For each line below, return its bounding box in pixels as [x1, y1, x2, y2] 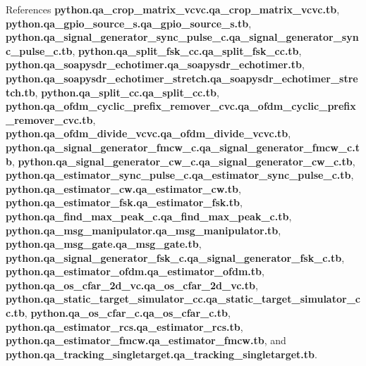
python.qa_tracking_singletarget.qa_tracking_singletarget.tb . [6, 346, 317, 361]
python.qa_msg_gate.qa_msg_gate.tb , [6, 236, 202, 251]
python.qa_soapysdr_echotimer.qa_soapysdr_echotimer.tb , [6, 57, 305, 72]
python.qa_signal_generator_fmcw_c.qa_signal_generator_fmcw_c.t [6, 139, 360, 154]
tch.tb [6, 84, 35, 99]
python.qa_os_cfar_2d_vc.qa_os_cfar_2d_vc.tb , [6, 277, 258, 292]
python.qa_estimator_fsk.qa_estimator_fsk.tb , [6, 195, 243, 210]
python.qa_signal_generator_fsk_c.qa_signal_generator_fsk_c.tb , [6, 250, 345, 265]
